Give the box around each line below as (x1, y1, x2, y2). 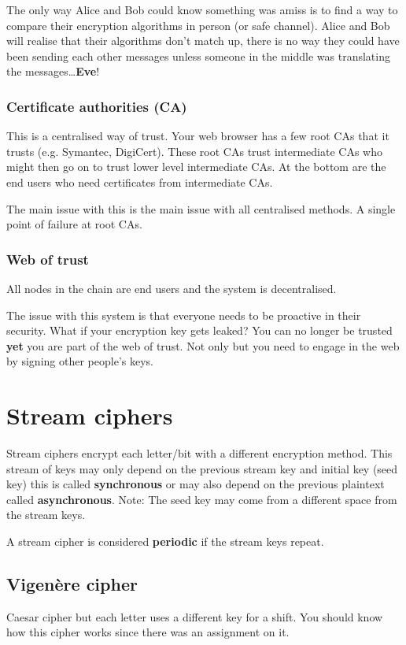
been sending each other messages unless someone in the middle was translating (6, 47, 390, 64)
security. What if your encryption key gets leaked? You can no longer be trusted (6, 322, 393, 339)
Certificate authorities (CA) (6, 96, 187, 116)
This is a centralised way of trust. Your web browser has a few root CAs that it (6, 128, 389, 144)
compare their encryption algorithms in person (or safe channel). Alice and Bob (6, 17, 390, 33)
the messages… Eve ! (6, 63, 100, 80)
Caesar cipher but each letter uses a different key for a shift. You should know (6, 608, 383, 625)
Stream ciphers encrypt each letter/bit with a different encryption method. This (6, 445, 393, 462)
